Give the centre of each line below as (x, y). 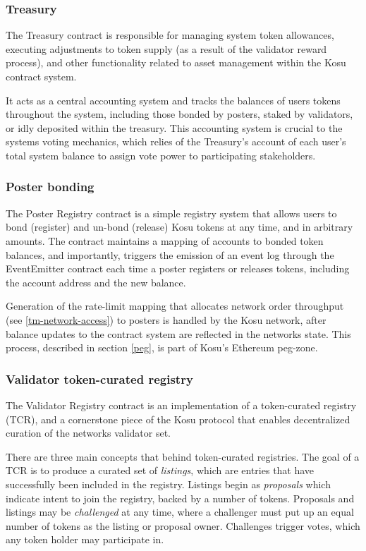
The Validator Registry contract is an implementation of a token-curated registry (181, 405)
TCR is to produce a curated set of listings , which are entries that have (160, 470)
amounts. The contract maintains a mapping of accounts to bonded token (165, 240)
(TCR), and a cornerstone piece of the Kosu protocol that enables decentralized (178, 419)
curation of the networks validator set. (88, 433)
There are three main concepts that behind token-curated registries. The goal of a (183, 456)
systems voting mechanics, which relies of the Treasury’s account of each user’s (176, 141)
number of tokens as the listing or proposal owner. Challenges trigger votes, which (183, 525)
